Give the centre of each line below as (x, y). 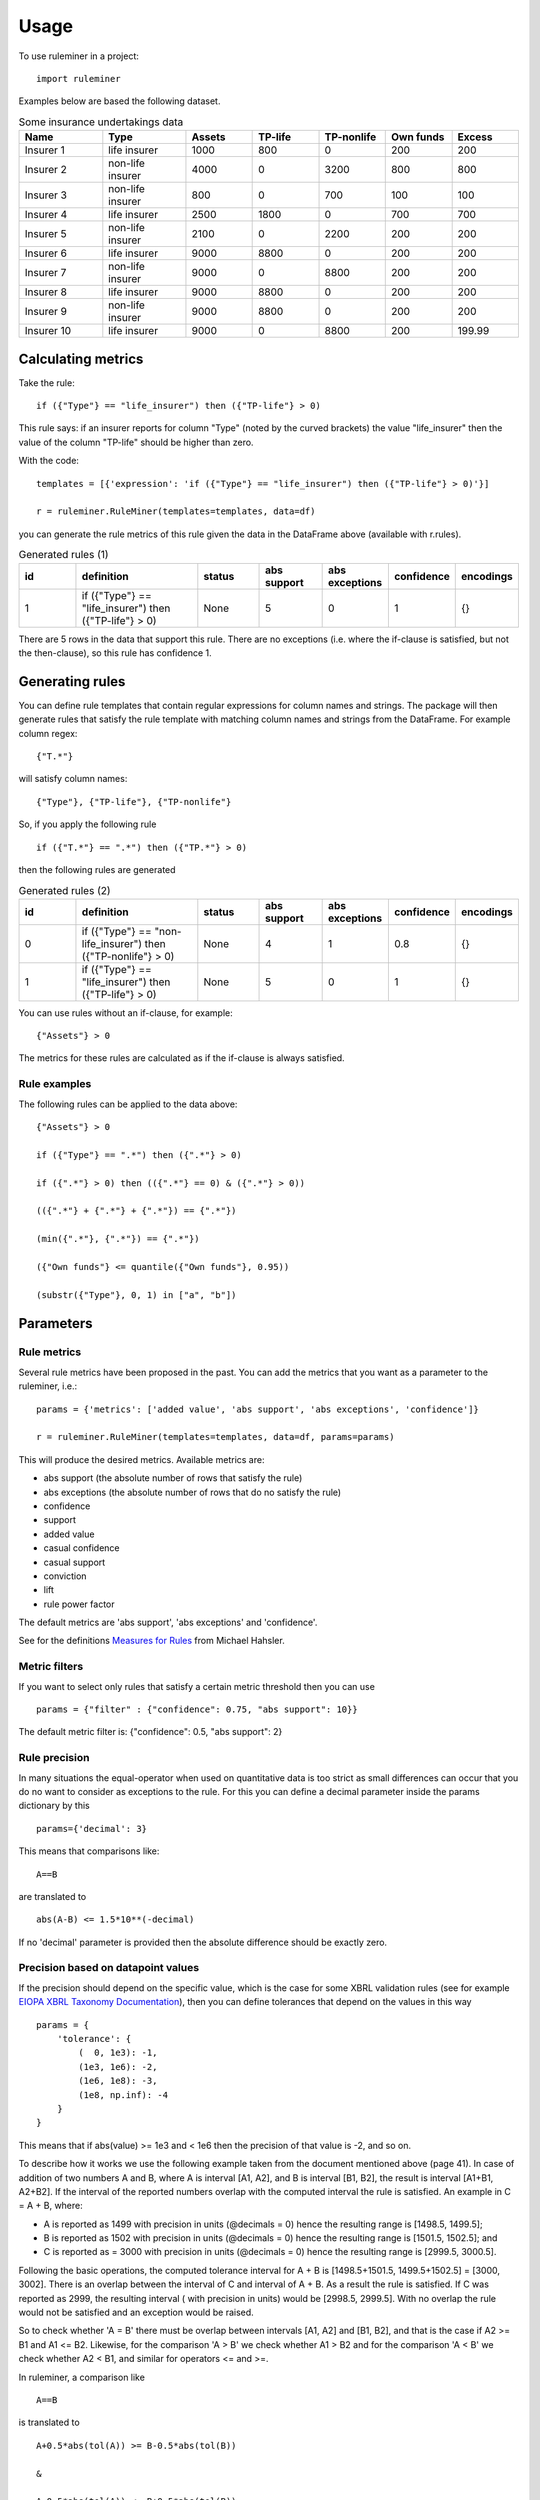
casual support (74, 1562)
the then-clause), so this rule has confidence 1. (115, 652)
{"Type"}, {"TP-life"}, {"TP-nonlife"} (134, 801)
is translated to (49, 2422)
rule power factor (79, 1604)
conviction (65, 1576)
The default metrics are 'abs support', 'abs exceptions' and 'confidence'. (168, 1622)
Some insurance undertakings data (101, 122)
